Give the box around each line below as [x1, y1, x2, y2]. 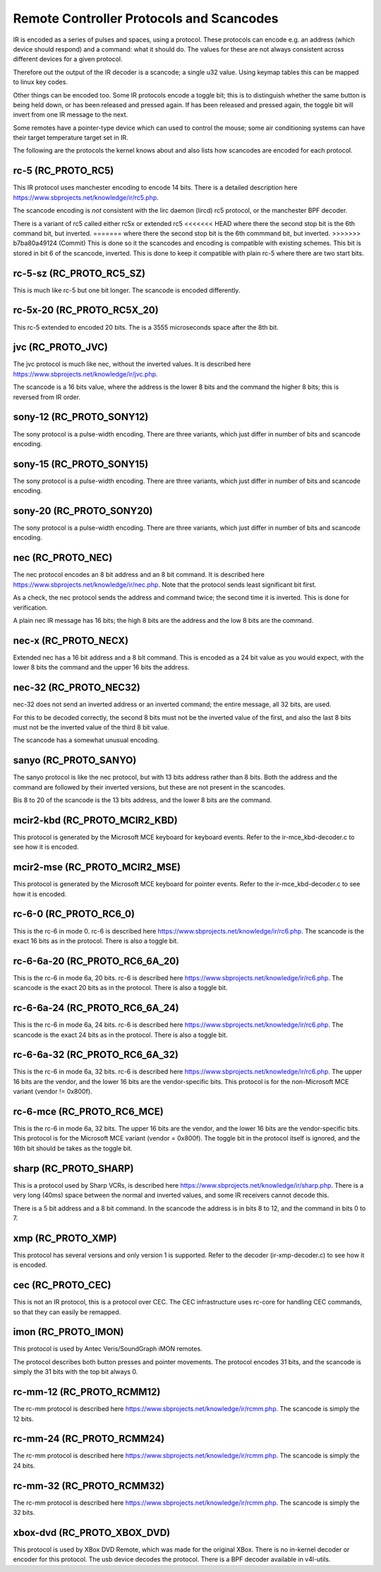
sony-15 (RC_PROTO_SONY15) [13, 458, 149, 470]
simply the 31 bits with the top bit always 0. [13, 1367, 138, 1376]
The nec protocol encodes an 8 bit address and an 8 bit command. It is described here [13, 571, 265, 579]
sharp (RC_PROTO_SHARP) [13, 1162, 134, 1174]
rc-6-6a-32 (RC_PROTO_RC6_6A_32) [13, 1049, 179, 1061]
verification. [13, 603, 48, 612]
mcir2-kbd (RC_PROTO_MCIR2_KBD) [13, 814, 178, 826]
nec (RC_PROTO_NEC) [13, 552, 113, 564]
